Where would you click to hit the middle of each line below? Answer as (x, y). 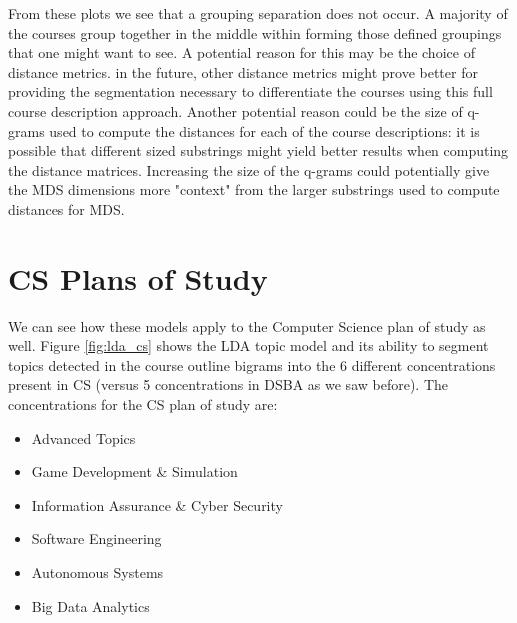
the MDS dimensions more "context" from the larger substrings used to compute (254, 189)
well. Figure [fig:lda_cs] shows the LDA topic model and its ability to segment (248, 345)
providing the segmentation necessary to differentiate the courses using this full (250, 91)
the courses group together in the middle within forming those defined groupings (255, 32)
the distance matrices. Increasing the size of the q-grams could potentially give (249, 169)
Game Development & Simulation (134, 471)
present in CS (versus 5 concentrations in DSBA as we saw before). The (228, 384)
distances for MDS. (66, 208)
